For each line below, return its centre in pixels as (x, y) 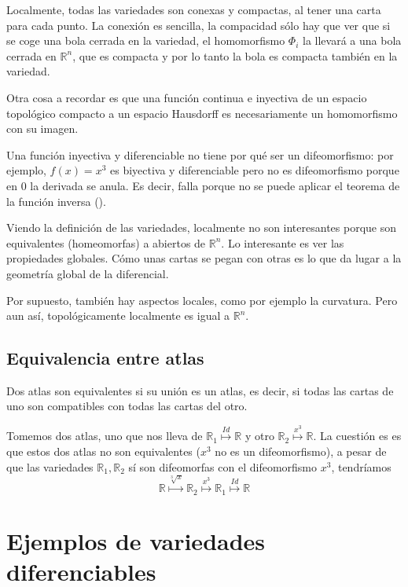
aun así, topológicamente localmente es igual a (118, 316)
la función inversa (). (56, 201)
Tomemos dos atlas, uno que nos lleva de (105, 436)
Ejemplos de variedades (136, 541)
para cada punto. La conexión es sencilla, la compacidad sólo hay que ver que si (198, 25)
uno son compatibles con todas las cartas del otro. (127, 406)
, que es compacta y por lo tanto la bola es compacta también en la (235, 55)
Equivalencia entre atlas (105, 358)
